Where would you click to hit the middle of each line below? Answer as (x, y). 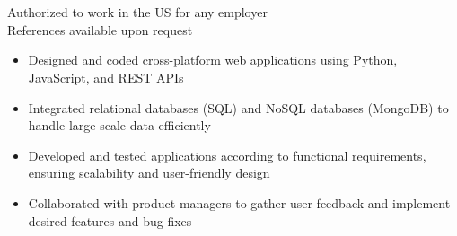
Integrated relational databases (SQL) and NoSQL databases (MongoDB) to (238, 107)
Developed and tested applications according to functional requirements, (227, 155)
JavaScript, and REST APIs (106, 77)
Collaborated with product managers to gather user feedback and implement (239, 202)
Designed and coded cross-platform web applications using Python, (213, 60)
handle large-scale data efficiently (119, 125)
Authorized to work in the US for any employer (137, 12)
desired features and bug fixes (110, 220)
